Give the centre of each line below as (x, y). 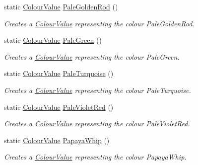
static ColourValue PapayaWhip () (57, 140)
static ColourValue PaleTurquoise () (59, 73)
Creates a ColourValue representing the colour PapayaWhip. (95, 157)
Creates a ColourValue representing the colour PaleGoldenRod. (99, 23)
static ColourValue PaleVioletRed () (59, 107)
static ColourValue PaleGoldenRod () (61, 6)
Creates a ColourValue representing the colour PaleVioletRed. (97, 124)
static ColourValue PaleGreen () (53, 40)
